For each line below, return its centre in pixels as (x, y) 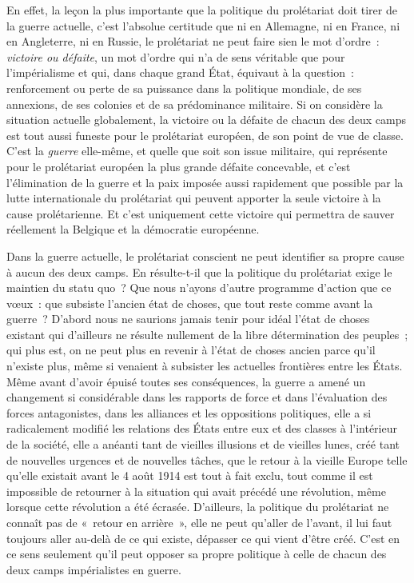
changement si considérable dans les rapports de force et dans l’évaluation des (197, 397)
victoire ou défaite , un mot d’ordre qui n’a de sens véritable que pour (176, 56)
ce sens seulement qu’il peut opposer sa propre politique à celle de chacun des (197, 554)
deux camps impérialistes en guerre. (94, 569)
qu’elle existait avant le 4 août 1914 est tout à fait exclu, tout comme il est (190, 475)
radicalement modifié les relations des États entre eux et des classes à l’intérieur (202, 428)
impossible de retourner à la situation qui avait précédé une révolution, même (196, 491)
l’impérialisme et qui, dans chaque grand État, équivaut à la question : (180, 72)
